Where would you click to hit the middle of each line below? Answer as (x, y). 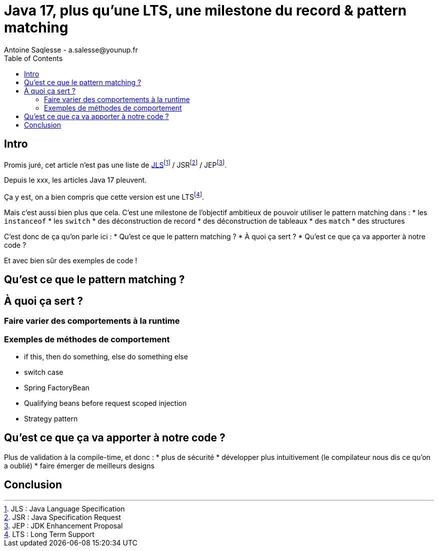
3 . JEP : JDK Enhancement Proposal (63, 525)
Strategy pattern (51, 418)
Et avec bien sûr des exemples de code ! (71, 260)
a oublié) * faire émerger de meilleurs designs (79, 465)
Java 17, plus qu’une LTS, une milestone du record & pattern (205, 11)
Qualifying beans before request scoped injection (105, 403)
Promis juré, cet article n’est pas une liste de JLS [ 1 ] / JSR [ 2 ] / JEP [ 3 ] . (115, 164)
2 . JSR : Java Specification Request (62, 517)
